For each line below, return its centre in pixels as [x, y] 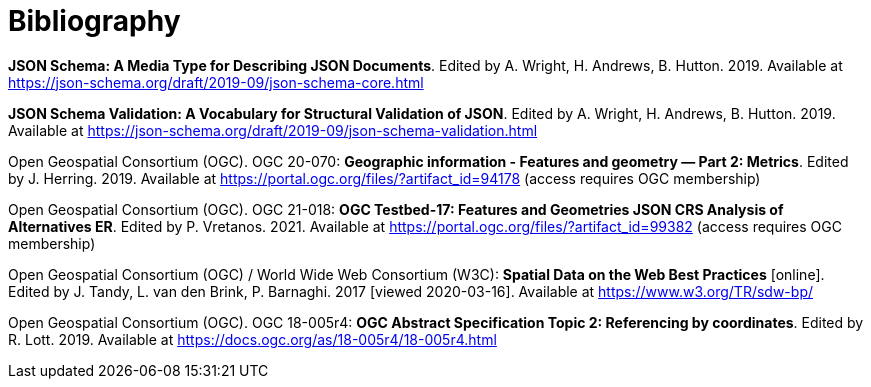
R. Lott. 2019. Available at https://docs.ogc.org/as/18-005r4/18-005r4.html [252, 339]
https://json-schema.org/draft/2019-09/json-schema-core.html [216, 82]
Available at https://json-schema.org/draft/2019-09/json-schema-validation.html [273, 130]
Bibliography [94, 21]
